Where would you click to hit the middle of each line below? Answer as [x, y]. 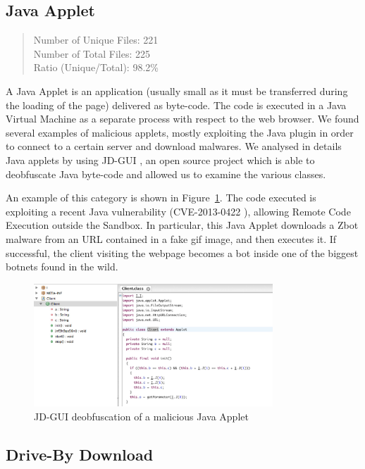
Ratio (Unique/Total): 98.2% [96, 67]
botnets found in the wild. [62, 267]
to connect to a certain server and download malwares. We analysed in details [174, 146]
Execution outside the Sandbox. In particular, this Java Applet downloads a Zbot [182, 225]
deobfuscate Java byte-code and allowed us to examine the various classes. [166, 174]
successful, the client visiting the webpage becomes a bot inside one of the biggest [182, 252]
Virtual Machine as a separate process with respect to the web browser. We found [182, 119]
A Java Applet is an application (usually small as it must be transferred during [177, 90]
